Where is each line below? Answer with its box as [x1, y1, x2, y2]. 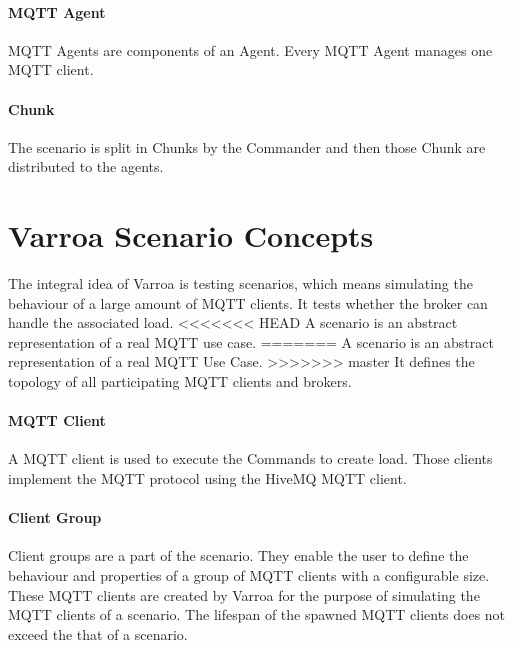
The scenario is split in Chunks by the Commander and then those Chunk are [8, 136, 486, 157]
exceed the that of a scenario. [8, 623, 188, 644]
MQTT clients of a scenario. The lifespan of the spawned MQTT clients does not [8, 604, 506, 625]
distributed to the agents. [8, 156, 164, 177]
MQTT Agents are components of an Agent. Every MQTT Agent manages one [8, 39, 493, 60]
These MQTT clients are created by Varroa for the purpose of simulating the [8, 584, 480, 605]
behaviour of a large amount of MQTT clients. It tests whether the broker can [8, 292, 488, 313]
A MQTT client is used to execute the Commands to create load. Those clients [8, 448, 493, 469]
